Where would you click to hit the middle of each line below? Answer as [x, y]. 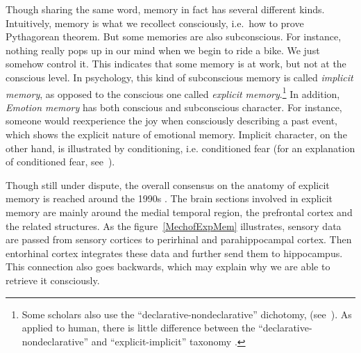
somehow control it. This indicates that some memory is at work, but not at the [176, 64]
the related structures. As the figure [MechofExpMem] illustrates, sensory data [174, 225]
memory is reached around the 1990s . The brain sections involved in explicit [169, 198]
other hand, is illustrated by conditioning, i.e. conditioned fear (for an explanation [180, 148]
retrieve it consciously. [53, 280]
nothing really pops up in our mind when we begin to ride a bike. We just [163, 50]
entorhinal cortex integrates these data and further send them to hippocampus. [174, 253]
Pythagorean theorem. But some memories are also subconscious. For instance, [174, 36]
